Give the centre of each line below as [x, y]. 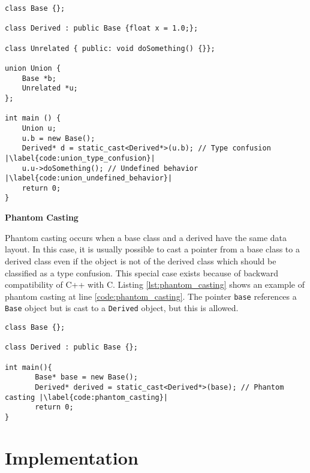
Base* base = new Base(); [86, 377]
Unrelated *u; [50, 88]
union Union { [33, 68]
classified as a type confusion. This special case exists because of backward [142, 272]
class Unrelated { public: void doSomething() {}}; [110, 48]
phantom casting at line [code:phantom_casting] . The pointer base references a [151, 296]
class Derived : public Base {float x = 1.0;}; [102, 28]
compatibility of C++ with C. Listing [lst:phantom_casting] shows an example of [155, 284]
